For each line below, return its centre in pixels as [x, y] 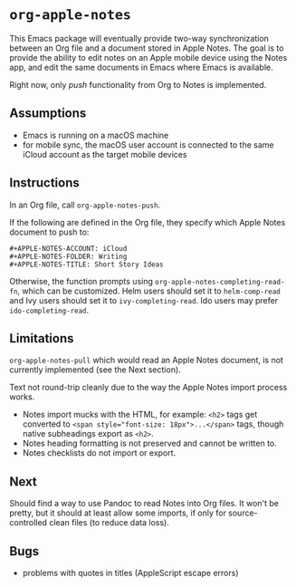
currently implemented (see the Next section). [95, 370]
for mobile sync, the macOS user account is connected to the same [148, 144]
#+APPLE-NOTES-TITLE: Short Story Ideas [87, 265]
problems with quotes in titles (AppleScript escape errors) [130, 573]
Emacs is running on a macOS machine [95, 135]
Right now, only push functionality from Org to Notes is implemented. [138, 84]
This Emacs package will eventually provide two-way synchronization [139, 38]
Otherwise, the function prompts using [81, 281]
